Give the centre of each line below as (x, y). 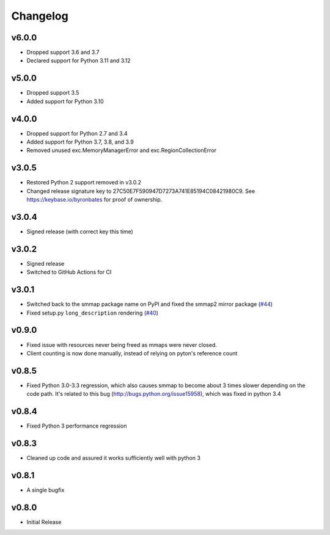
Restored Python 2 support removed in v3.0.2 (84, 183)
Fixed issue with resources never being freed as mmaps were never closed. (122, 344)
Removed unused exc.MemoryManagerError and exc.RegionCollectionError (122, 150)
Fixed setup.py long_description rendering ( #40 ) (93, 313)
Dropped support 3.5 (53, 93)
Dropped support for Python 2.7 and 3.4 (77, 133)
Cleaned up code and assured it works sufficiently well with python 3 (114, 458)
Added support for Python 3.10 (65, 101)
